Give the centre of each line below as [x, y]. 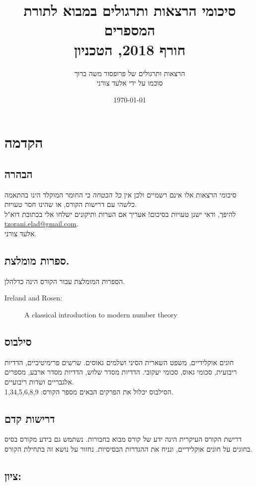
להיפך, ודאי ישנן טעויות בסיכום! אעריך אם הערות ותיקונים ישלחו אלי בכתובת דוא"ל [120, 214]
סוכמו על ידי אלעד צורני [130, 83]
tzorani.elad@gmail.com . [42, 224]
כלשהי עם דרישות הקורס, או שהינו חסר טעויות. [71, 204]
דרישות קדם [30, 418]
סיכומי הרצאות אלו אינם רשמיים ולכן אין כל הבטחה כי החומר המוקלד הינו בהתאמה [121, 194]
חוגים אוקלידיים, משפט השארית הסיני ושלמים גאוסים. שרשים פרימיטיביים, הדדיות [119, 362]
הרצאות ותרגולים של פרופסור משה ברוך [130, 73]
